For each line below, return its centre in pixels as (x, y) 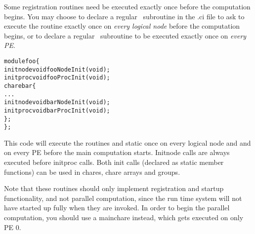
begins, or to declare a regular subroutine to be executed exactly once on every (125, 35)
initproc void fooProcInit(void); (57, 78)
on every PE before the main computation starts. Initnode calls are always (117, 152)
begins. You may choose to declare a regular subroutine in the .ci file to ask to (124, 16)
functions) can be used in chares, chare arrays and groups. (92, 172)
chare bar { (20, 86)
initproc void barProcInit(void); (57, 110)
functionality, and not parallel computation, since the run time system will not (123, 198)
